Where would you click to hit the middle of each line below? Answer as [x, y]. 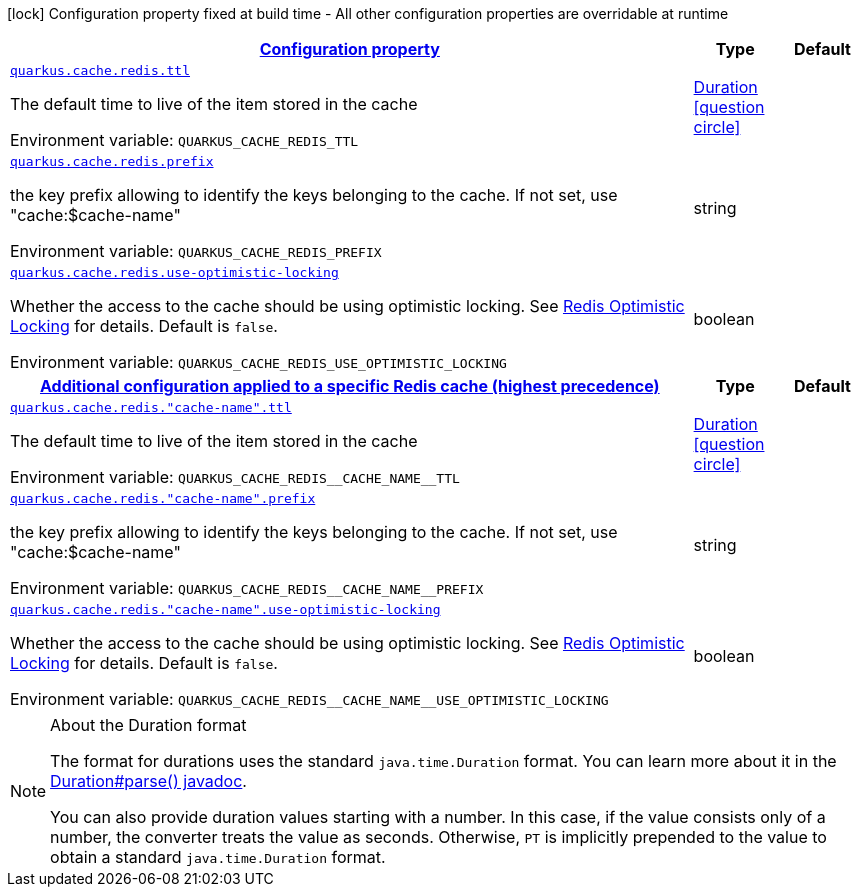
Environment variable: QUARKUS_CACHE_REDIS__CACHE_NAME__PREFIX [247, 588]
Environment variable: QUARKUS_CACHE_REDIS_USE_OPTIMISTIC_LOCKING [258, 362]
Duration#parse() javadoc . [148, 781]
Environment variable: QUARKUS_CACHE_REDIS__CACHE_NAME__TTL [235, 477]
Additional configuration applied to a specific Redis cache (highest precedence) [349, 386]
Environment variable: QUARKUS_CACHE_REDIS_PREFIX [196, 251]
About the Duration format [148, 725]
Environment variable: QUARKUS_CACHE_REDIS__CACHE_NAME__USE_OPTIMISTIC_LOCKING [309, 699]
